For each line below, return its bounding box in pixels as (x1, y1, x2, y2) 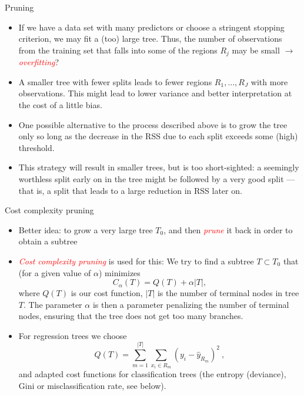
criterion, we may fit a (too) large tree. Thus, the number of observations (18, 32, 282, 45)
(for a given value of (18, 266, 91, 278)
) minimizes (98, 266, 141, 278)
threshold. (18, 141, 55, 153)
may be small (232, 43, 280, 56)
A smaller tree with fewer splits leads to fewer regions (18, 75, 212, 88)
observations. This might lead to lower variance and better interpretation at (18, 87, 292, 99)
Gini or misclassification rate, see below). (18, 379, 166, 391)
